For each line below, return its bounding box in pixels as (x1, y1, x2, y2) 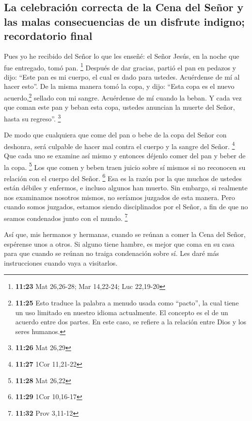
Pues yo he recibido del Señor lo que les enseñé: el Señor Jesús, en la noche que (4, 51, 239, 61)
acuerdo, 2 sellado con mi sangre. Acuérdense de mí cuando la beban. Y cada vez (4, 91, 242, 102)
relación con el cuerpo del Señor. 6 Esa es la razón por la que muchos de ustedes (4, 171, 242, 183)
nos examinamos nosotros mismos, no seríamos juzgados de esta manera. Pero (4, 192, 235, 202)
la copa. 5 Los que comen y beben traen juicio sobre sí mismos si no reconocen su (4, 160, 246, 172)
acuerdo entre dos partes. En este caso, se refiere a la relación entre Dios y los (15, 317, 247, 327)
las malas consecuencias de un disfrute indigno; (4, 14, 245, 29)
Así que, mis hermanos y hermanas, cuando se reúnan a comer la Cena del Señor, (4, 229, 246, 239)
